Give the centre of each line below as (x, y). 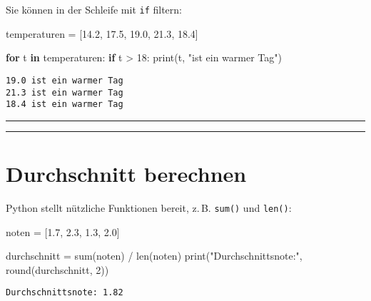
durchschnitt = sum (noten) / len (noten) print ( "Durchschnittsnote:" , (154, 256)
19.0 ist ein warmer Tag (65, 80)
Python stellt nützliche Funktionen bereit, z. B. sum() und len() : (149, 207)
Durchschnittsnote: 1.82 (65, 293)
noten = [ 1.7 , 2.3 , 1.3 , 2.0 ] (63, 231)
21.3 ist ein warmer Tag (65, 92)
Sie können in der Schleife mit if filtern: (94, 9)
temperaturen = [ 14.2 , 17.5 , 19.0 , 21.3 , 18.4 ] (102, 33)
